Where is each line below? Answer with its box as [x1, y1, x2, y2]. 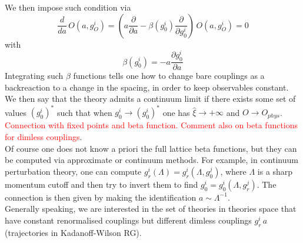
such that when [56, 106, 112, 118]
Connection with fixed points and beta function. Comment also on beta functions [5, 119, 298, 131]
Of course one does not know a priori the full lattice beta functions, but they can [5, 142, 297, 154]
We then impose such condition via [5, 1, 131, 13]
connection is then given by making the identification [5, 191, 197, 203]
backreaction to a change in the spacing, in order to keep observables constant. [5, 81, 289, 93]
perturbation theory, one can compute [5, 165, 142, 177]
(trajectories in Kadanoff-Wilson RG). [5, 226, 142, 238]
